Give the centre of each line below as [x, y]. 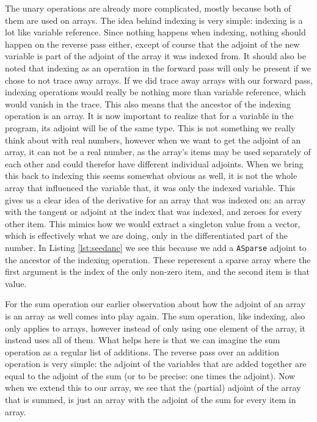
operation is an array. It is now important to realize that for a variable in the [149, 116]
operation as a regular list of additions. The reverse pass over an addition [142, 351]
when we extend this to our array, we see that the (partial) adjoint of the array [153, 387]
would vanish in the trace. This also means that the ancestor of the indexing [148, 104]
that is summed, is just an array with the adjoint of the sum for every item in [151, 400]
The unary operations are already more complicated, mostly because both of [148, 8]
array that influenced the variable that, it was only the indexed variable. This [150, 187]
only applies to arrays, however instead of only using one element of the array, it [155, 328]
